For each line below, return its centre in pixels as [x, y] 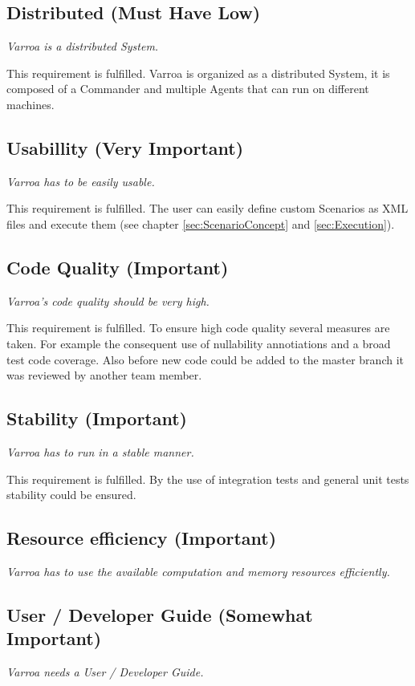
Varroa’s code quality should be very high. [108, 300]
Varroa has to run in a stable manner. [100, 451]
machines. [31, 104]
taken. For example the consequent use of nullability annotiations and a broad [199, 343]
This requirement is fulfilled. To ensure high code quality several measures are [198, 328]
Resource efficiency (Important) [142, 538]
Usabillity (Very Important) [125, 147]
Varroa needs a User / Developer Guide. [105, 672]
